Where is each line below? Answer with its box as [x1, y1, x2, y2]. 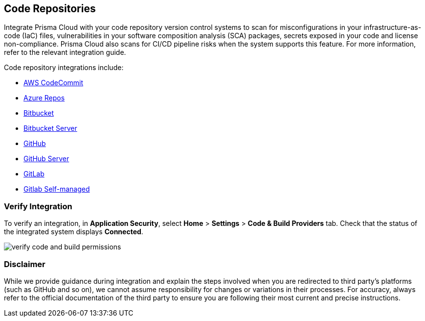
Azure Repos [23, 94, 65, 102]
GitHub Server [23, 154, 69, 163]
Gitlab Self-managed [23, 185, 90, 194]
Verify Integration [4, 201, 72, 211]
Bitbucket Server [23, 124, 77, 133]
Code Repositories [4, 2, 96, 15]
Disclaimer [4, 259, 45, 269]
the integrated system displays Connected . [4, 227, 143, 236]
